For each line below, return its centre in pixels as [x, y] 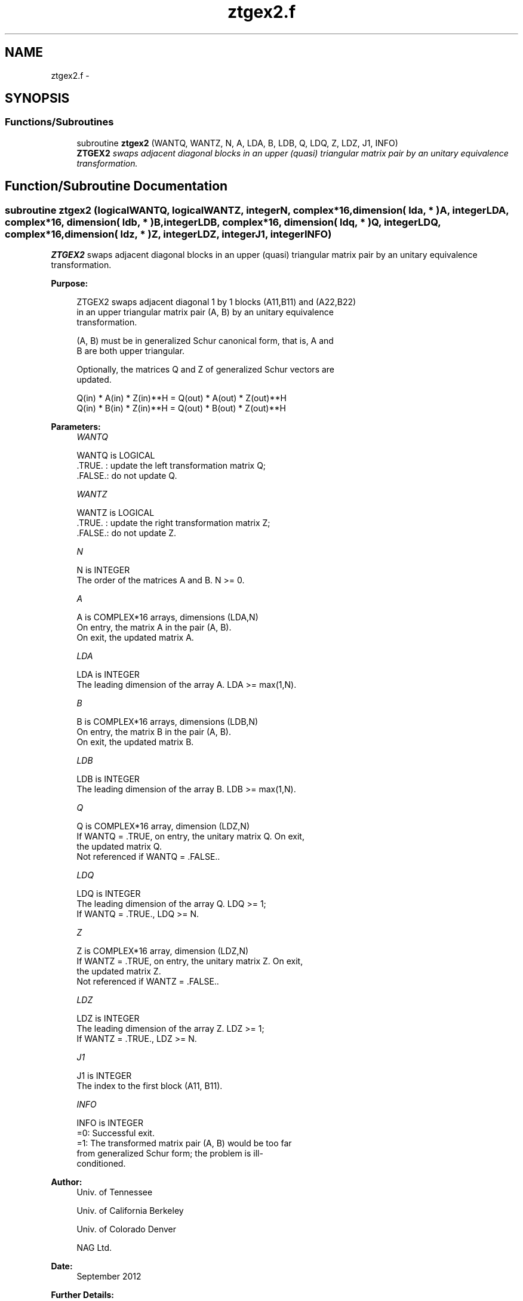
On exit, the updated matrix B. [135, 742]
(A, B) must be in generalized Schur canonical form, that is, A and [205, 341]
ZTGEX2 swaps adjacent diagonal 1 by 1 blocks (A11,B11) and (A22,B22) [216, 302]
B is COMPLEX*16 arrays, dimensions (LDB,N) [167, 722]
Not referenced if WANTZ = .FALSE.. [148, 982]
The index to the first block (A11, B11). [150, 1086]
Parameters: [76, 427]
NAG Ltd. [94, 1248]
